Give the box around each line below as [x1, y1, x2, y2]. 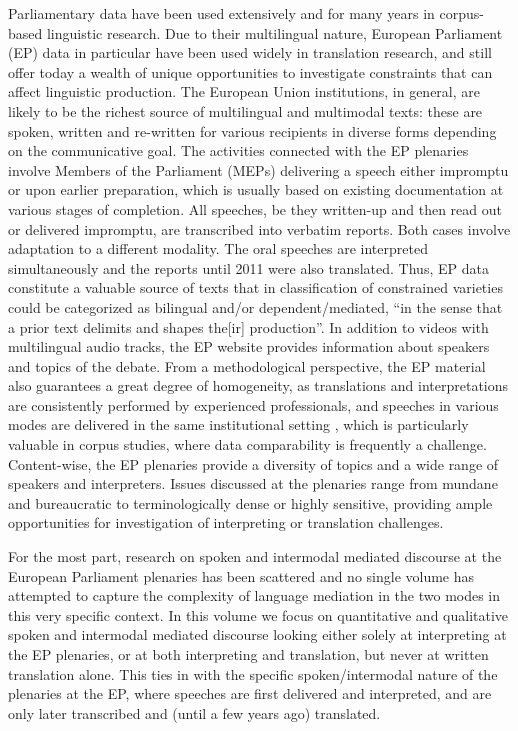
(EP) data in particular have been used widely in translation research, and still [8, 42, 492, 63]
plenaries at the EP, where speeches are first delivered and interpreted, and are [8, 683, 492, 704]
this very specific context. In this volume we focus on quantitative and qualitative [8, 604, 509, 625]
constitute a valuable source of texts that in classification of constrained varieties [8, 277, 503, 298]
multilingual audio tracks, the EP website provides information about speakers [8, 336, 490, 357]
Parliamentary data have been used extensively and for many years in [8, 3, 435, 23]
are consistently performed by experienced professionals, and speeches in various [8, 394, 499, 415]
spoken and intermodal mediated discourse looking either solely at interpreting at [8, 624, 507, 645]
